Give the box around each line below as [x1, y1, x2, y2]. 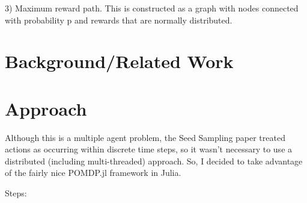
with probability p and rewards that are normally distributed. [5, 13, 233, 26]
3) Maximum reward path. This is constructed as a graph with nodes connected [5, 2, 299, 14]
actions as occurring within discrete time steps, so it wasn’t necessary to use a [5, 143, 293, 155]
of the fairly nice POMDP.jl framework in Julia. [5, 166, 181, 179]
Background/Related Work [5, 49, 234, 73]
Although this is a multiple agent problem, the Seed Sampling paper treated [5, 131, 285, 143]
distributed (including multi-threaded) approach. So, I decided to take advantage [5, 154, 303, 167]
